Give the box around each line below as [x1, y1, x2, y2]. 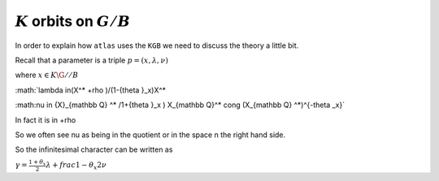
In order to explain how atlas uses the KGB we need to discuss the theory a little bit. [15, 41, 299, 50]
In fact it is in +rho [15, 114, 76, 125]
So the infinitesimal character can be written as [15, 144, 173, 154]
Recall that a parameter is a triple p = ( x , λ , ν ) [15, 55, 168, 65]
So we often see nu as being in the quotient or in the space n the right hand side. [15, 130, 286, 140]
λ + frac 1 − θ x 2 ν [46, 161, 107, 172]
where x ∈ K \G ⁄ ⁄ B [15, 70, 79, 80]
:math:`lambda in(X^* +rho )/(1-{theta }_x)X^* [15, 85, 167, 95]
